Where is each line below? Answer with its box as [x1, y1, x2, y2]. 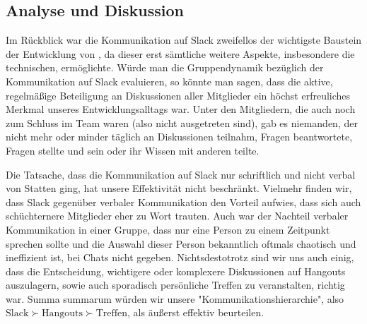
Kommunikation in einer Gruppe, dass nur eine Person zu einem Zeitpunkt [6, 222, 330, 236]
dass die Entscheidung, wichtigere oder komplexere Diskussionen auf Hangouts [6, 263, 346, 278]
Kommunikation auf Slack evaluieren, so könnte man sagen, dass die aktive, [6, 73, 333, 88]
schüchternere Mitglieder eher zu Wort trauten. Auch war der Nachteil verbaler [6, 208, 349, 223]
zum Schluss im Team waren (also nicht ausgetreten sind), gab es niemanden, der [6, 115, 358, 130]
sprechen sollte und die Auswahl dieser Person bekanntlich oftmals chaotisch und [6, 236, 356, 251]
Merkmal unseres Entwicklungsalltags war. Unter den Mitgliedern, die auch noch [6, 102, 356, 116]
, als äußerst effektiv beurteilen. [127, 305, 264, 320]
